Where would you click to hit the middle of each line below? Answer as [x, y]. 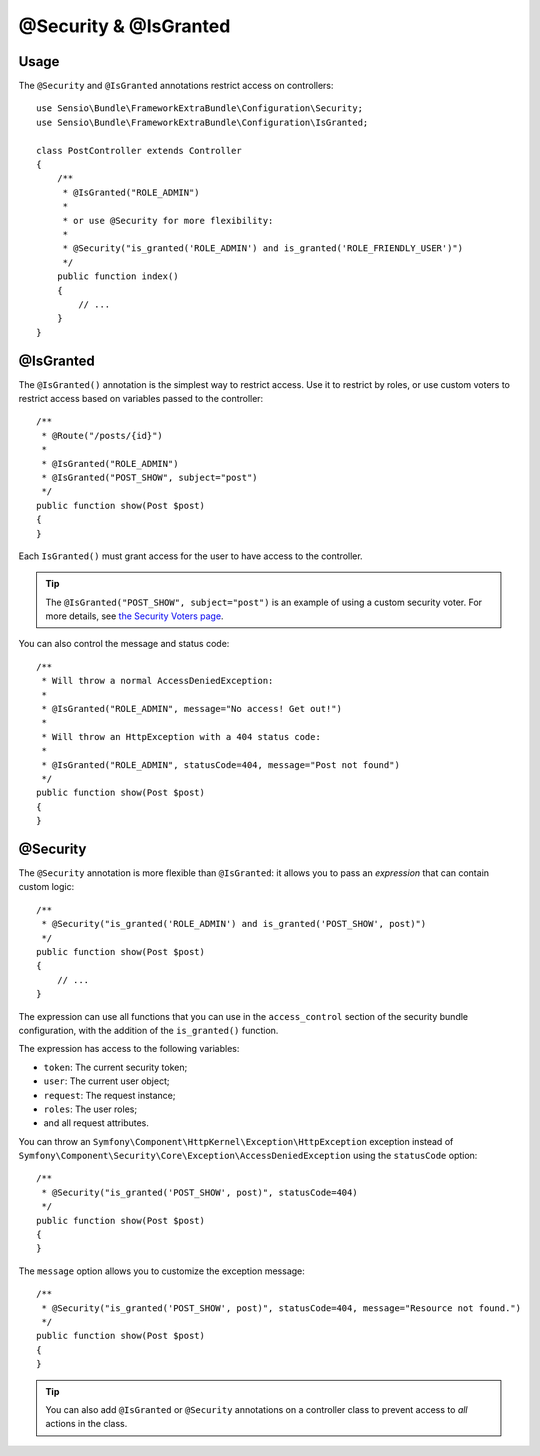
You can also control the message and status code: [124, 644]
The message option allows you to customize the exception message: [161, 1271]
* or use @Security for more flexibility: [168, 220]
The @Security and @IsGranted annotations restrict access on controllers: [176, 86]
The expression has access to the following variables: [129, 1049]
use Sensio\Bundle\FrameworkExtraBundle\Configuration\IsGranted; [202, 122]
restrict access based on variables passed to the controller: [141, 398]
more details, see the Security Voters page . [134, 616]
